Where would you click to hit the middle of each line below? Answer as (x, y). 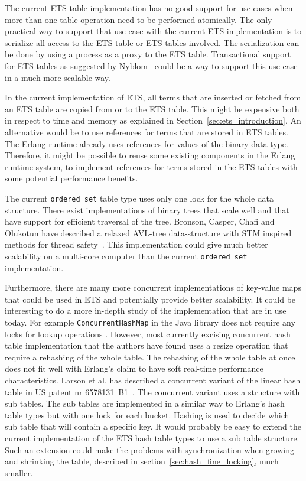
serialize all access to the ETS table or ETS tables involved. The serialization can (152, 42)
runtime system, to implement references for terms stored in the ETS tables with (151, 166)
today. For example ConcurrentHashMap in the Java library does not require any (150, 322)
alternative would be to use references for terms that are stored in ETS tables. (147, 131)
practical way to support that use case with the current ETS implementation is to (153, 31)
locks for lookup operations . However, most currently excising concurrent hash (148, 334)
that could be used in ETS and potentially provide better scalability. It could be (150, 299)
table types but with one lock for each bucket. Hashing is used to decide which (147, 415)
